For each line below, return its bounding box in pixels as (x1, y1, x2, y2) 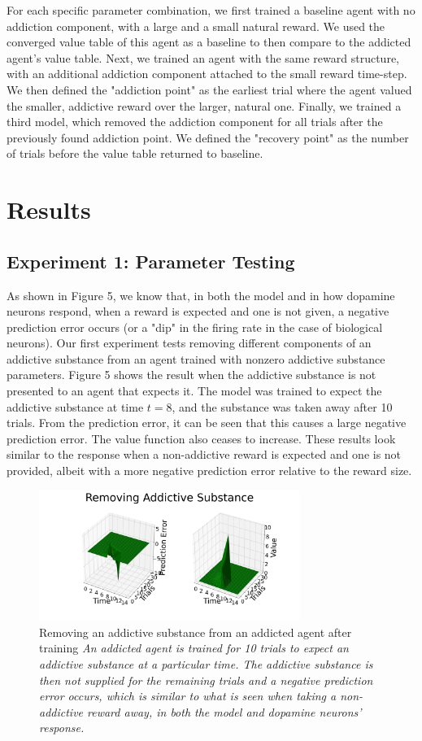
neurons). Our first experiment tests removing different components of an (7, 334, 372, 351)
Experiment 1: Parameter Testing (7, 248, 295, 273)
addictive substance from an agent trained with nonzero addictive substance (7, 350, 385, 367)
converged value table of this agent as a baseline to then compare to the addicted (7, 33, 411, 50)
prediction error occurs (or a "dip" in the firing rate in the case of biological (7, 318, 383, 335)
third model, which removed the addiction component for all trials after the (7, 113, 383, 130)
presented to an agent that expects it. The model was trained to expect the (7, 382, 382, 399)
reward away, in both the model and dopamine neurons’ (87, 703, 362, 720)
